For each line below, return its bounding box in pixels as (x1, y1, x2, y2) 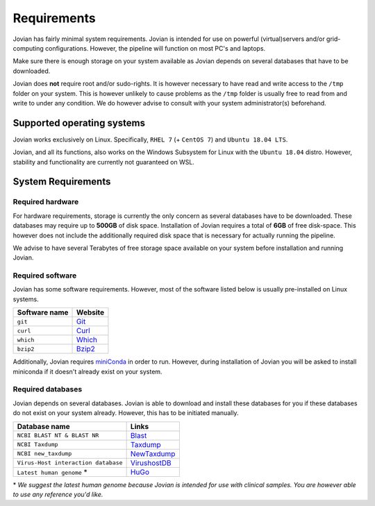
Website (76, 307, 105, 317)
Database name (17, 421, 70, 431)
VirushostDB (130, 458, 172, 468)
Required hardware (12, 197, 79, 207)
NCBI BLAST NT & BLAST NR (17, 432, 99, 439)
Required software (12, 271, 77, 280)
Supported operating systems (12, 117, 146, 128)
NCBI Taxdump (17, 441, 58, 448)
